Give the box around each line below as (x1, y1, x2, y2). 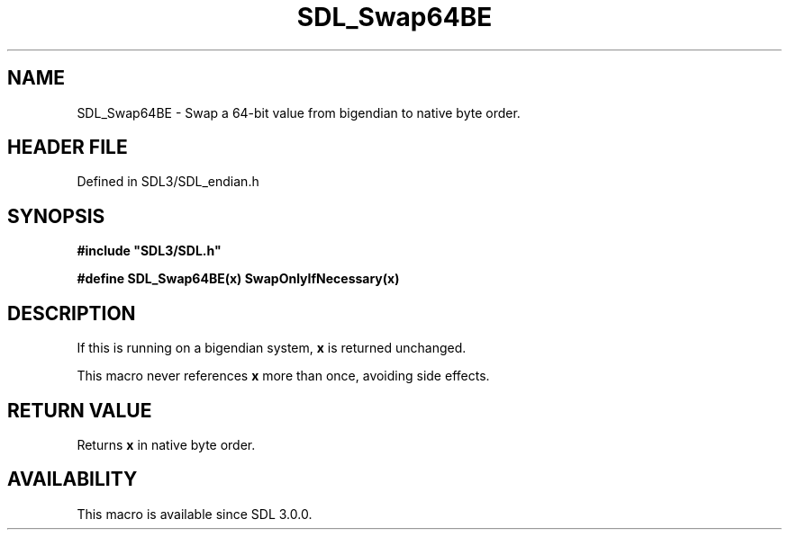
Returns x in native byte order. (77, 436, 256, 452)
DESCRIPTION (7, 301, 136, 325)
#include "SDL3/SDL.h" (77, 243, 222, 259)
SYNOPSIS (7, 204, 105, 228)
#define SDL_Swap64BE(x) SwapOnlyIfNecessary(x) (77, 271, 400, 287)
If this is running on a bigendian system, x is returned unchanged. (77, 340, 467, 356)
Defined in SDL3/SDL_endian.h (77, 174, 259, 190)
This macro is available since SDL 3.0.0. (77, 506, 313, 522)
